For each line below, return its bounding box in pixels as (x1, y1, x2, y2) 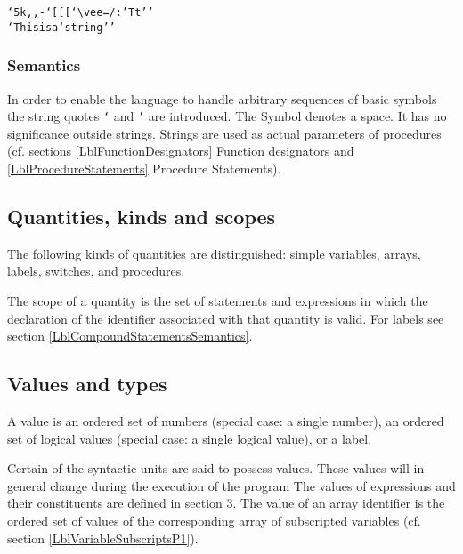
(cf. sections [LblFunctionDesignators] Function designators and (7, 141, 354, 160)
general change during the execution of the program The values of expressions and (7, 476, 456, 494)
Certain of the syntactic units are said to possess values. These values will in (7, 459, 425, 478)
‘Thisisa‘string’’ (7, 20, 116, 34)
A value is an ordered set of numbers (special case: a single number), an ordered (7, 411, 444, 430)
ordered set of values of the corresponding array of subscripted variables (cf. (7, 510, 421, 529)
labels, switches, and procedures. (7, 261, 185, 280)
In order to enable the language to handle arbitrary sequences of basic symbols (7, 89, 437, 108)
